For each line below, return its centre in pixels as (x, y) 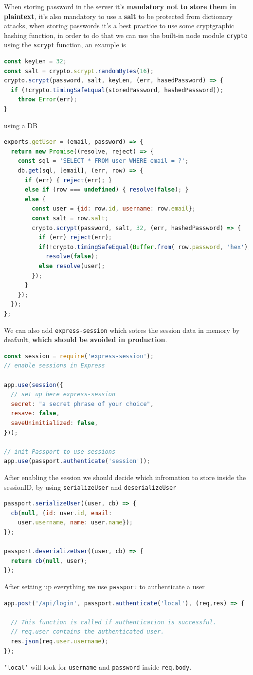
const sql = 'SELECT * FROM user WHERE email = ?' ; (103, 161)
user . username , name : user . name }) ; (75, 523)
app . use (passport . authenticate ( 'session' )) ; (77, 461)
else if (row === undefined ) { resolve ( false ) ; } (107, 190)
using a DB (21, 125)
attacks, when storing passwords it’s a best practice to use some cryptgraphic (119, 26)
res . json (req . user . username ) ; (60, 641)
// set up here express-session (63, 395)
